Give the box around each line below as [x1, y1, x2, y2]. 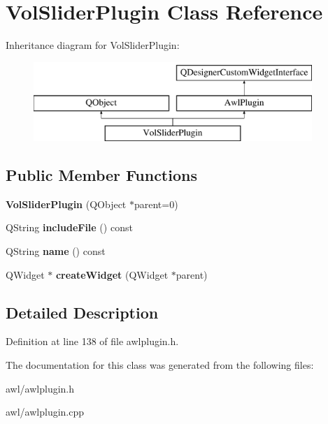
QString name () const [6, 244, 106, 258]
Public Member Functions [6, 164, 197, 186]
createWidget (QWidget [55, 267, 169, 282]
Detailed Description [6, 301, 159, 323]
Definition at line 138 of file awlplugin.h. [6, 334, 179, 349]
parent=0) [134, 196, 178, 211]
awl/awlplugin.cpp [6, 404, 85, 419]
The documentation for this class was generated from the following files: [6, 358, 314, 372]
